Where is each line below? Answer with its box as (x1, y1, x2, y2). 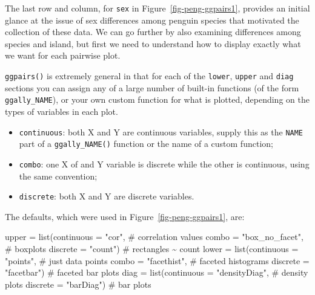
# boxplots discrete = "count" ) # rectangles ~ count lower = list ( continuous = (5, 242, 299, 254)
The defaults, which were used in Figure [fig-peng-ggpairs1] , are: (5, 210, 245, 222)
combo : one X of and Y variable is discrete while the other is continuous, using (19, 157, 310, 170)
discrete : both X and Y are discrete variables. (19, 190, 194, 203)
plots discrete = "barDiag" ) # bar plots (5, 277, 151, 290)
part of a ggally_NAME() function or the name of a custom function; (19, 137, 273, 150)
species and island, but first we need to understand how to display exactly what (5, 37, 301, 50)
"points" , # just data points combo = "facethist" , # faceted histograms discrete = (5, 254, 310, 267)
